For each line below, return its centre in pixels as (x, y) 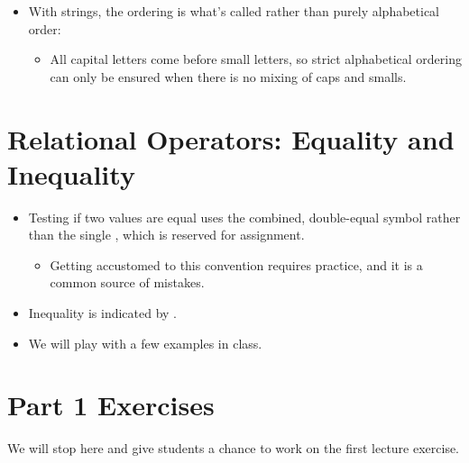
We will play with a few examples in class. (145, 343)
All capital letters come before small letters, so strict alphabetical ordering (256, 59)
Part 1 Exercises (111, 405)
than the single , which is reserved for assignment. (166, 235)
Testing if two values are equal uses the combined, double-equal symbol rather (244, 217)
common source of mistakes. (127, 282)
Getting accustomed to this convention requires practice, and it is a (236, 264)
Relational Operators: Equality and (231, 138)
